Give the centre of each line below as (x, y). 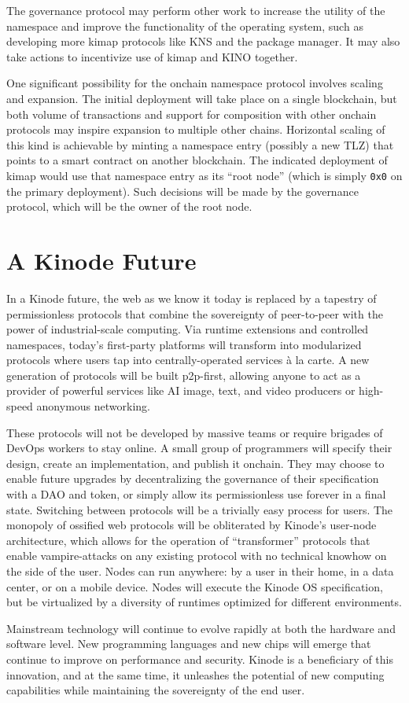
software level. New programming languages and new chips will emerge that (189, 644)
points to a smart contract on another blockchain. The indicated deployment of (197, 160)
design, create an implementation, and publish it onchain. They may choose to (195, 463)
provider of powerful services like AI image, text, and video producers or (181, 390)
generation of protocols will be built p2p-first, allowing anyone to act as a (184, 375)
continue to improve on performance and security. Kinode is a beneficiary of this (200, 659)
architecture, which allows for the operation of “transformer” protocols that (188, 540)
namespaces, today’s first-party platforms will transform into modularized (184, 344)
